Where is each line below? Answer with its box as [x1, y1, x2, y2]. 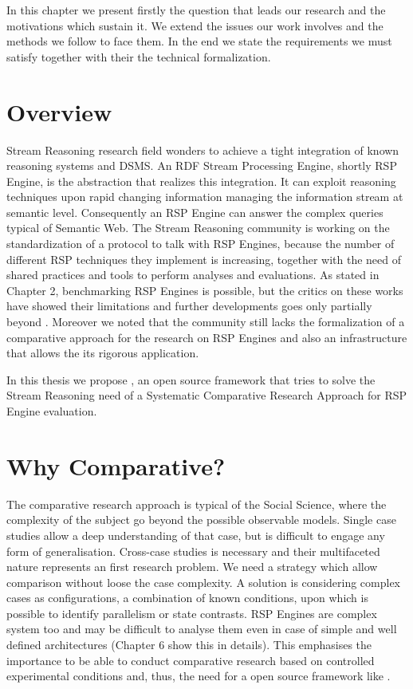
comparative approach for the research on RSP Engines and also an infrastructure [6, 329, 407, 345]
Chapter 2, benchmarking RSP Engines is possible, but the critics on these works [6, 282, 403, 298]
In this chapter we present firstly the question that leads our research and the [6, 2, 386, 18]
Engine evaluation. [6, 403, 97, 419]
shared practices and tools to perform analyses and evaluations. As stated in [6, 266, 380, 283]
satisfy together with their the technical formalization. [6, 48, 271, 65]
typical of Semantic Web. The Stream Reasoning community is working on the [6, 219, 390, 236]
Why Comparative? [6, 449, 226, 482]
